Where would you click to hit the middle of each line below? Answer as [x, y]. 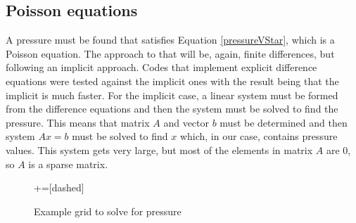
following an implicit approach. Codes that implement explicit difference [161, 67]
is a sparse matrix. [68, 164]
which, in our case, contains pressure [259, 136]
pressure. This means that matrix [78, 122]
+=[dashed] [59, 187]
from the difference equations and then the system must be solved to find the [172, 109]
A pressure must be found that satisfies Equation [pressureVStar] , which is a [170, 40]
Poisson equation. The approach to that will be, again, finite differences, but [170, 53]
